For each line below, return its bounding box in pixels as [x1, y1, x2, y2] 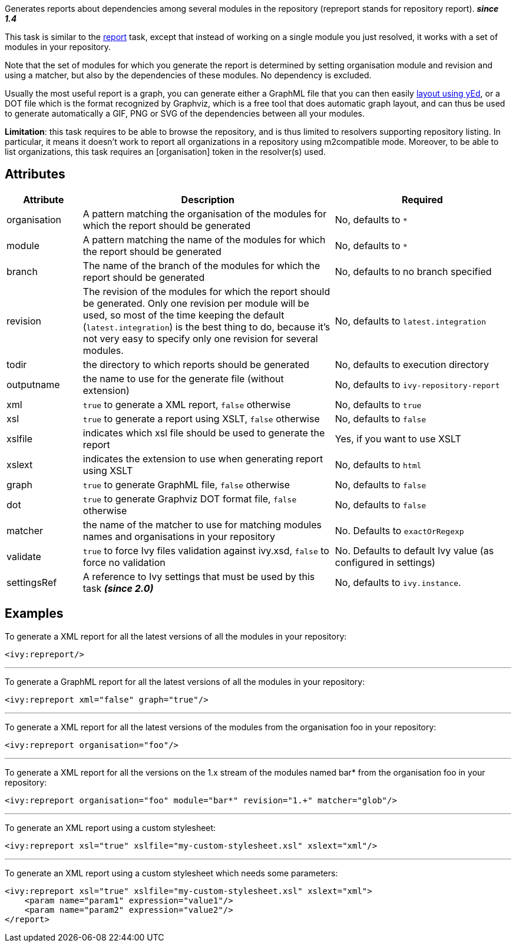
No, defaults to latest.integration [335, 314, 486, 327]
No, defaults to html [335, 458, 422, 471]
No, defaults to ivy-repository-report [335, 378, 500, 390]
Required [401, 193, 443, 206]
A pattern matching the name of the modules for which [82, 233, 326, 246]
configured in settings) [335, 556, 435, 568]
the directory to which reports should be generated [82, 358, 310, 370]
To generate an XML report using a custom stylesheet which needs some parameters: [5, 867, 338, 878]
